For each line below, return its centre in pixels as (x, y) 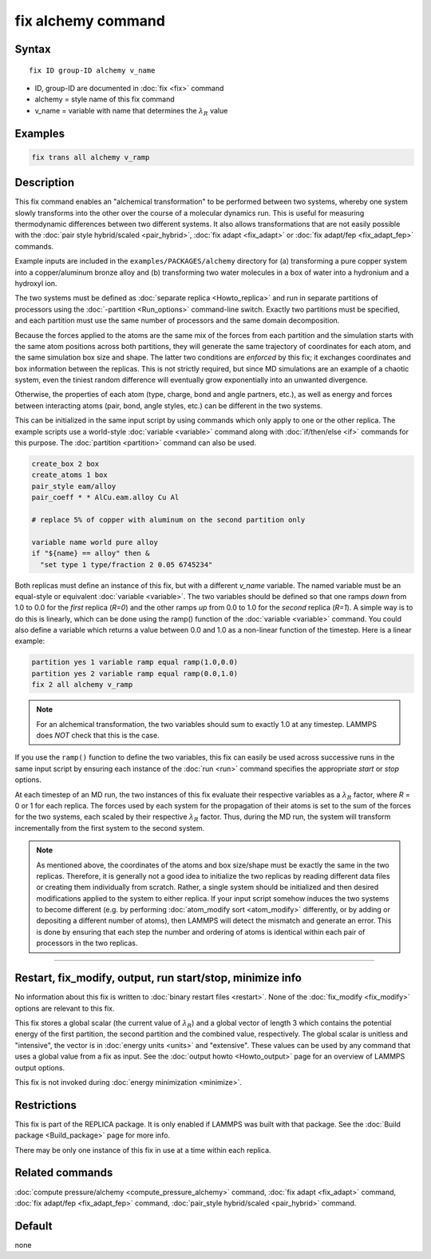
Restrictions (46, 1105)
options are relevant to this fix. (65, 1008)
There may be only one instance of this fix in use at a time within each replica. (143, 1150)
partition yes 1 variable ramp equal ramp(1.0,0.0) (135, 662)
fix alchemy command (90, 21)
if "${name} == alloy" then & (91, 554)
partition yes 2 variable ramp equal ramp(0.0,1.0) (135, 673)
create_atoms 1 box (69, 475)
